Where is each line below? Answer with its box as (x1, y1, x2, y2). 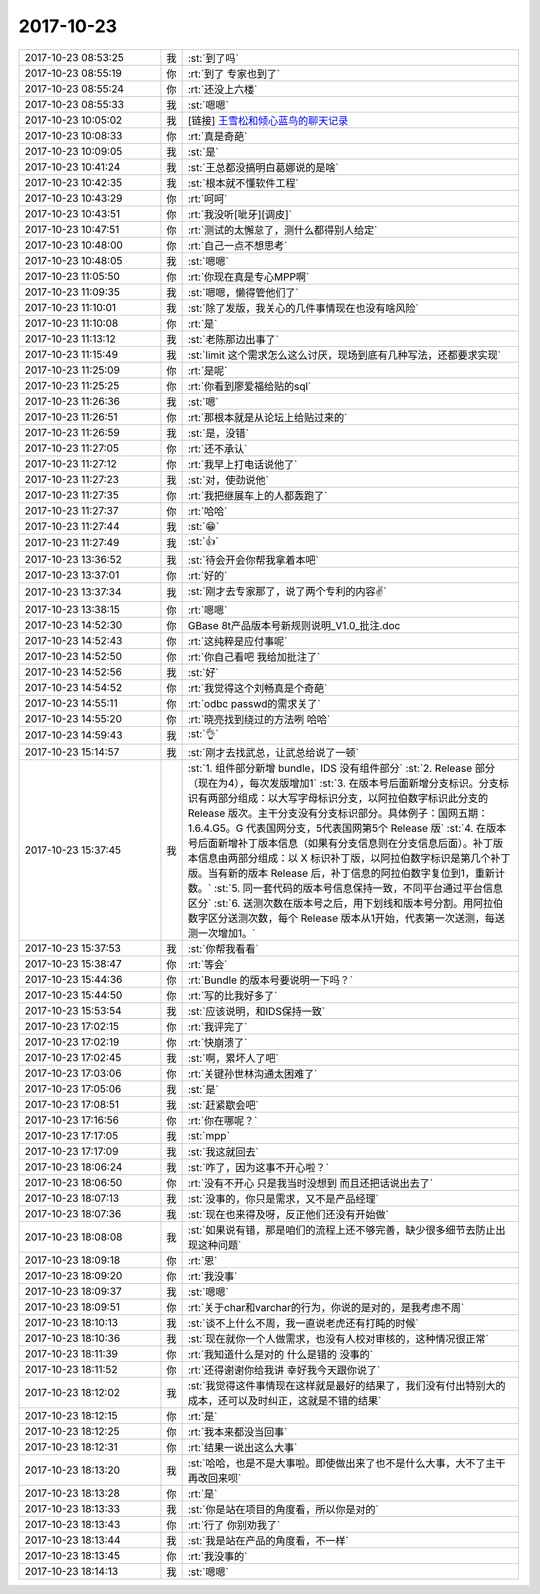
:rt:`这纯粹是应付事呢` (187, 634, 288, 648)
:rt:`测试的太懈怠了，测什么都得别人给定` (187, 223, 378, 237)
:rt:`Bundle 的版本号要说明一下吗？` (187, 973, 354, 987)
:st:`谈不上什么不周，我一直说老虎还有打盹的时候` (187, 1316, 419, 1330)
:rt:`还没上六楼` (187, 82, 258, 96)
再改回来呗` (187, 1471, 242, 1485)
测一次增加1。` (187, 926, 256, 940)
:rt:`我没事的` (187, 1549, 248, 1563)
